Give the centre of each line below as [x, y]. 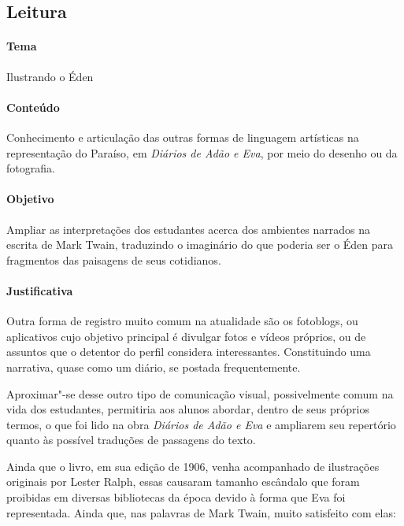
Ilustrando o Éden [50, 76]
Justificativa [40, 290]
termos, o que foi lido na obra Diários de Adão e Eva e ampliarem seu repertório [201, 424]
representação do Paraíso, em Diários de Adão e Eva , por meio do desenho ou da [202, 152]
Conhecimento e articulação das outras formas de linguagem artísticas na [183, 137]
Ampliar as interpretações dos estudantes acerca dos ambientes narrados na [189, 229]
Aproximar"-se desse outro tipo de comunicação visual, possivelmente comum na [200, 393]
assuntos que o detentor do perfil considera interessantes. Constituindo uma [189, 352]
